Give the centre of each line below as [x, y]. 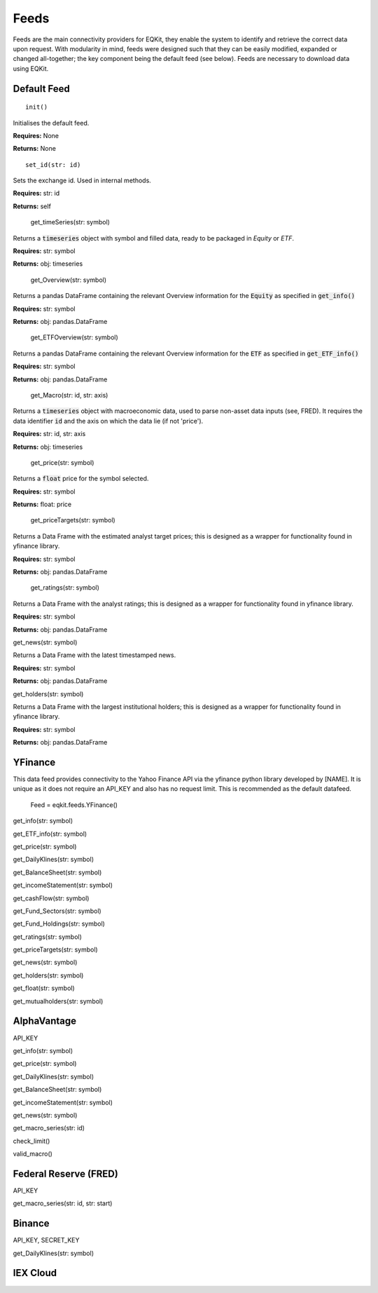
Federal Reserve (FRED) [65, 1173]
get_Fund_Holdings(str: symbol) [59, 924]
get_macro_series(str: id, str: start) [63, 1203]
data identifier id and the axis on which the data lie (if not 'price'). [108, 421]
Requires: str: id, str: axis [49, 434]
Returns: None [34, 149]
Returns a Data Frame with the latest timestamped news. [94, 655]
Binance [31, 1224]
